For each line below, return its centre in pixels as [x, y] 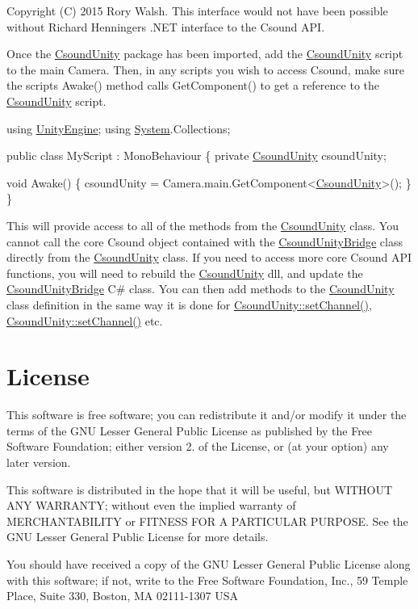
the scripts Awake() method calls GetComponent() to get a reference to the [193, 85]
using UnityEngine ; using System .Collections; [119, 128]
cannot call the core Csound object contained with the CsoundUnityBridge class [205, 241]
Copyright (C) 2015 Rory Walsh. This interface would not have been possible [197, 10]
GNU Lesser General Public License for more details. [138, 537]
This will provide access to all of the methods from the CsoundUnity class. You [203, 225]
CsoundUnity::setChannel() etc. [85, 320]
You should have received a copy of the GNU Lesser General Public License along [209, 563]
